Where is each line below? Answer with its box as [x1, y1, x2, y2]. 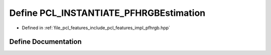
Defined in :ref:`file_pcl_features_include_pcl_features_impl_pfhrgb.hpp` [22, 25, 171, 31]
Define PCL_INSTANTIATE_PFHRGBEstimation [9, 7, 206, 18]
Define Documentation [9, 38, 82, 46]
